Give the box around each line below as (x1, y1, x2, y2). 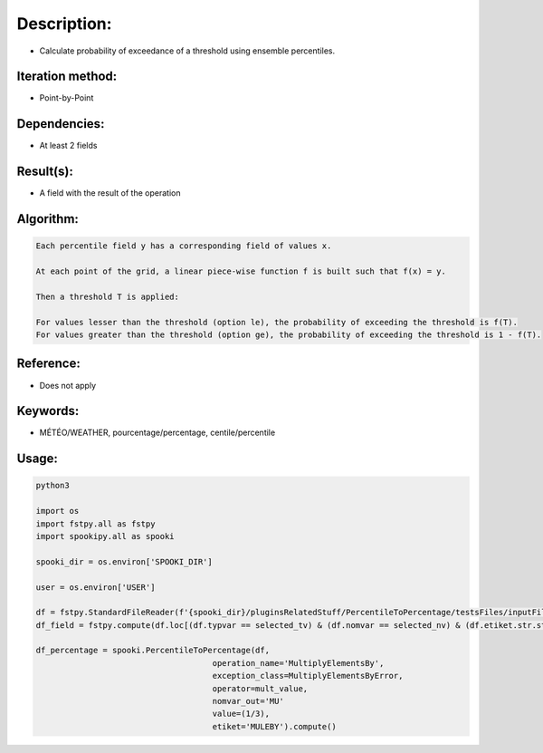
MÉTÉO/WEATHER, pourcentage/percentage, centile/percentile (39, 427, 276, 439)
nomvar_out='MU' (212, 696, 284, 707)
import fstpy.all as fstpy (35, 518, 156, 529)
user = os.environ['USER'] (35, 582, 156, 593)
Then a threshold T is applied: (35, 291, 180, 302)
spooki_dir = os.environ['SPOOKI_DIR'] (35, 556, 213, 566)
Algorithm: (16, 211, 79, 227)
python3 (35, 480, 70, 491)
